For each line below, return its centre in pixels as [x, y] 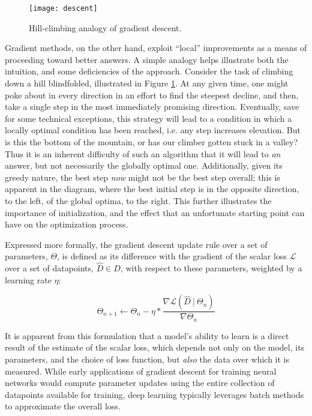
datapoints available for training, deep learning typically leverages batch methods [154, 394]
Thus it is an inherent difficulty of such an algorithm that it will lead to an [143, 153]
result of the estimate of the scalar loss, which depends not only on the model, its [155, 347]
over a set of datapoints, [49, 268]
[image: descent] [63, 8]
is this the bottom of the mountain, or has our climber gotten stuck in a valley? [151, 142]
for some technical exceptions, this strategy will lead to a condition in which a [148, 118]
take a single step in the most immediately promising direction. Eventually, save [152, 107]
